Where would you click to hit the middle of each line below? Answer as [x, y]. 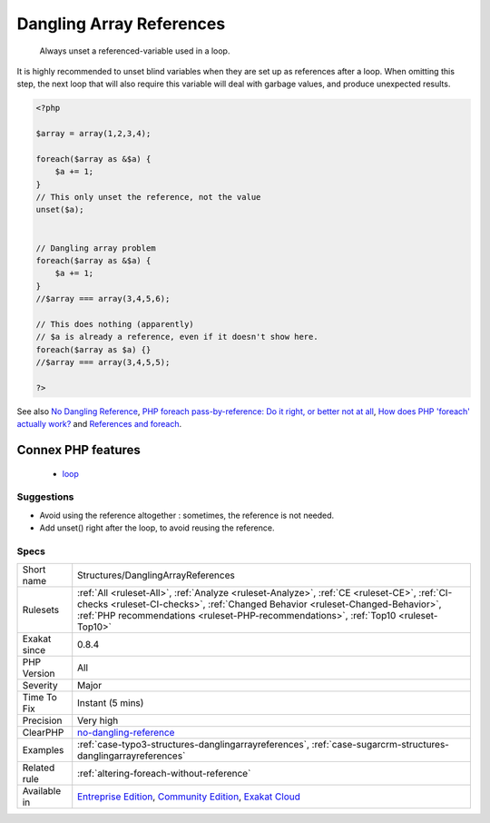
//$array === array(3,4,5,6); [103, 299]
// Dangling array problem [96, 248]
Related [39, 768]
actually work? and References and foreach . [99, 424]
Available [42, 791]
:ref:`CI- [436, 593]
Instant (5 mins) [111, 703]
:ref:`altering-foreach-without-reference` [164, 774]
